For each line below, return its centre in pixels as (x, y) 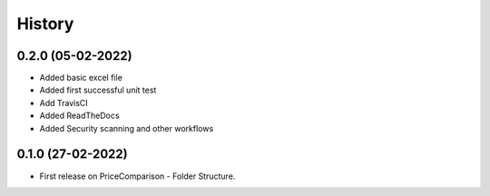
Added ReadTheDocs (79, 116)
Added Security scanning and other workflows (127, 128)
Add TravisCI (64, 103)
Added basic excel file (81, 78)
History (45, 24)
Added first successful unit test (98, 90)
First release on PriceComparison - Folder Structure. (137, 176)
